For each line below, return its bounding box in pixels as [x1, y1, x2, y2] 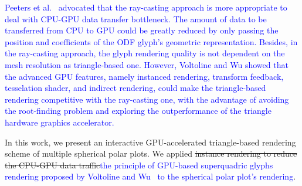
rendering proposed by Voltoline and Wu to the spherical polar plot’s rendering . [5, 170, 296, 182]
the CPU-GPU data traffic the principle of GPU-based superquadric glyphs [5, 158, 273, 171]
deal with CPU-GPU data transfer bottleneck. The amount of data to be [5, 12, 267, 25]
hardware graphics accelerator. [5, 116, 114, 128]
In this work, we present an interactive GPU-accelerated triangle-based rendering [5, 136, 296, 148]
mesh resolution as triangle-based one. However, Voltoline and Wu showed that [5, 58, 289, 70]
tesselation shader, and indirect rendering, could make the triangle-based [5, 82, 266, 94]
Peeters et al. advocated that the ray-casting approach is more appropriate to [5, 1, 287, 13]
